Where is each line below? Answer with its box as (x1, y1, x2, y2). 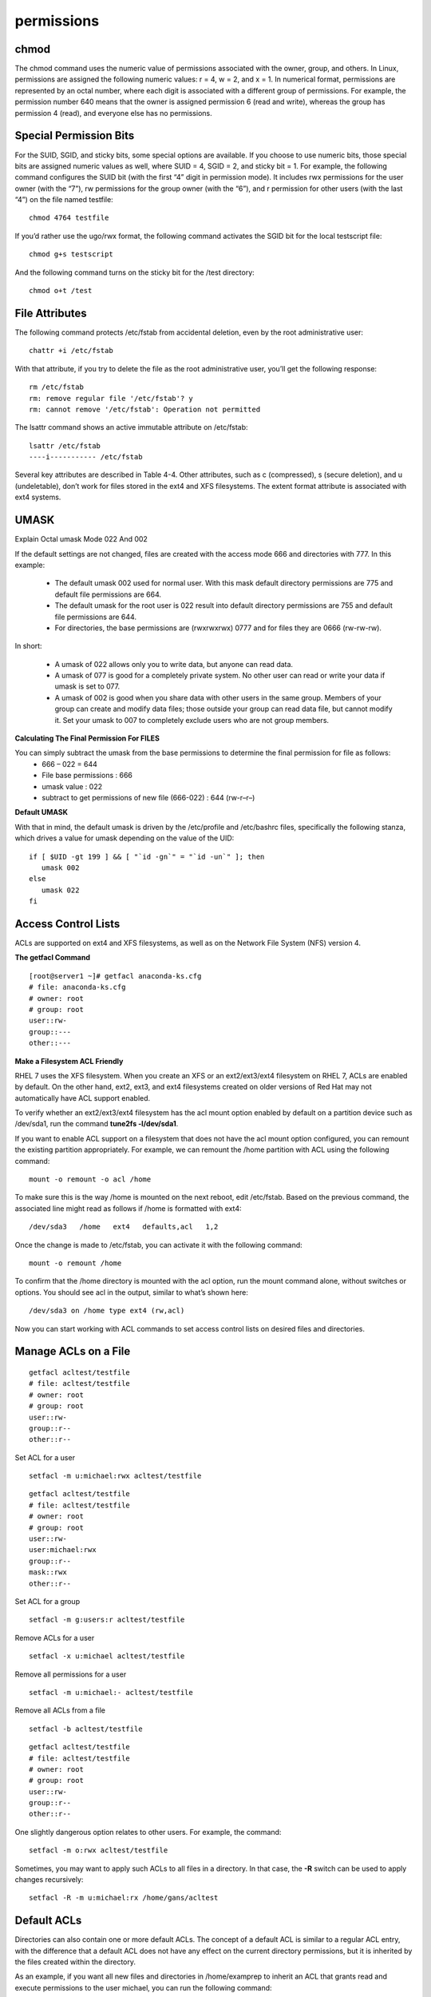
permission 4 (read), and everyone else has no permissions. (14, 108, 212, 117)
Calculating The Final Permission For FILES (14, 733, 160, 743)
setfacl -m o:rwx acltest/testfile (29, 1846, 168, 1855)
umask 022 (41, 885, 80, 895)
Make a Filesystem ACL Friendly (14, 1056, 124, 1066)
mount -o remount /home (29, 1258, 122, 1268)
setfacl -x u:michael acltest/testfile (29, 1652, 185, 1661)
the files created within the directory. (14, 1957, 136, 1967)
